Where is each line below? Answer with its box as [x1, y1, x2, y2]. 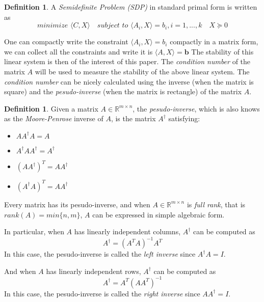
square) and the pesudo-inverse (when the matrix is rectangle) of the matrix [4, 86, 242, 97]
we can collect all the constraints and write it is [4, 46, 153, 57]
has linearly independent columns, [74, 226, 181, 237]
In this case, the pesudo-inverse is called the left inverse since [4, 249, 196, 259]
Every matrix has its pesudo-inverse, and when [4, 199, 150, 209]
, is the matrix [111, 113, 156, 124]
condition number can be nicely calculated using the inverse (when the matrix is [4, 76, 254, 87]
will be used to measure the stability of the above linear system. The [35, 66, 250, 76]
